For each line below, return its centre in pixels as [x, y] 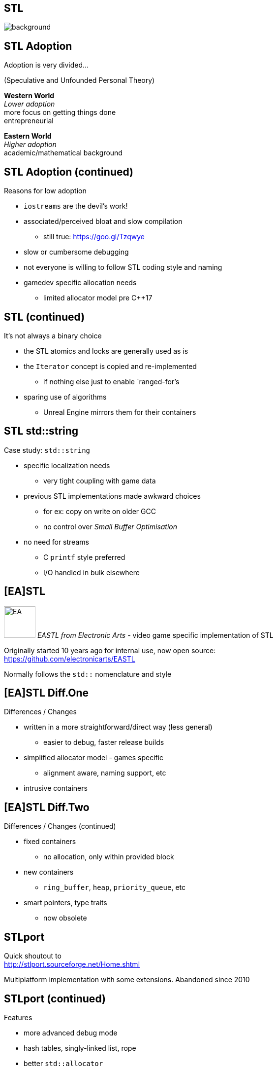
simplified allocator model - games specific [94, 758]
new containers [49, 872]
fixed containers [50, 842]
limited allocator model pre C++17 [98, 298]
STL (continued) [45, 317]
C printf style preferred [84, 557]
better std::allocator [63, 1064]
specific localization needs [67, 465]
